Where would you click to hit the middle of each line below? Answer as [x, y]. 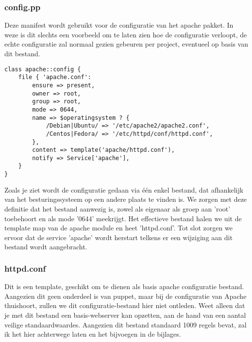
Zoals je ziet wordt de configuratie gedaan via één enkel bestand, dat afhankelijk [124, 189]
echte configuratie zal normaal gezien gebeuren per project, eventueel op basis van [126, 44]
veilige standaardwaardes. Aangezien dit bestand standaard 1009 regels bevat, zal [126, 324]
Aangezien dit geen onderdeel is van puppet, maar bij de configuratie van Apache [126, 296]
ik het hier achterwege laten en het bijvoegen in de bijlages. [93, 334]
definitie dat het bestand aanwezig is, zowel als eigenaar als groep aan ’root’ [118, 208]
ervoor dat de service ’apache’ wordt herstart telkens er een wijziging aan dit [118, 237]
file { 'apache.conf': [55, 77]
